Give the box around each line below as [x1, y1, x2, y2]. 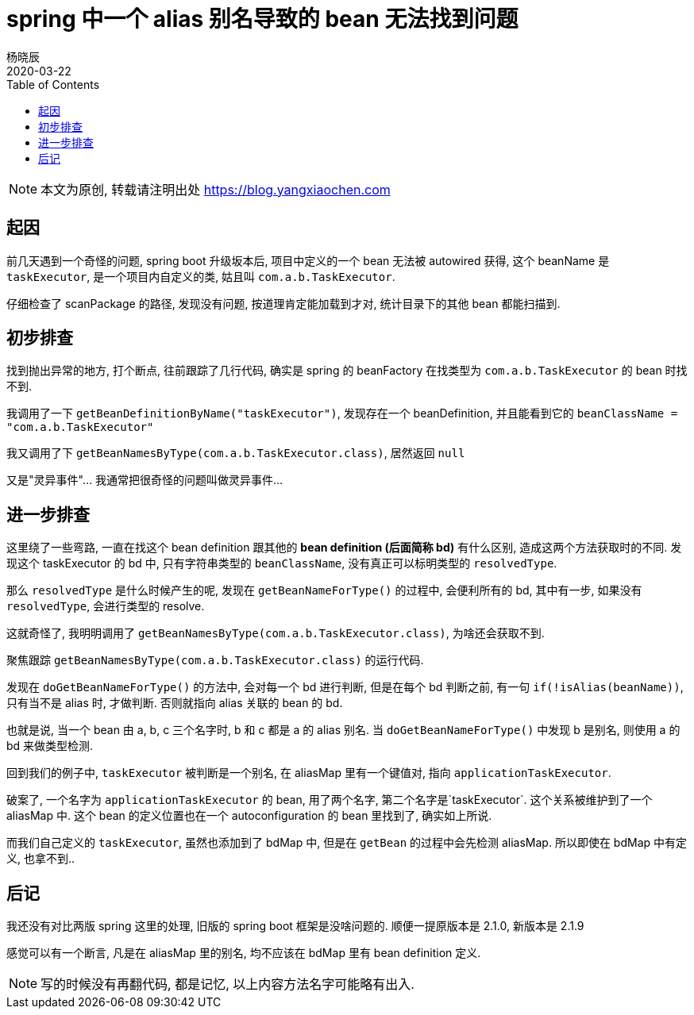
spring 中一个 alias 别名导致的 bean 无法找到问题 [6, 6, 519, 33]
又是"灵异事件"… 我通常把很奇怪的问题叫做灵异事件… [6, 473, 283, 487]
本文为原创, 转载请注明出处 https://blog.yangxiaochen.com [40, 181, 391, 198]
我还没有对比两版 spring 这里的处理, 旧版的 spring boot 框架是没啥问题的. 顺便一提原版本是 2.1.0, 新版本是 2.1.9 [6, 919, 584, 933]
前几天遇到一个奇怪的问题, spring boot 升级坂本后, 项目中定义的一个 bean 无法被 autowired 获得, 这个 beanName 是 [6, 253, 610, 267]
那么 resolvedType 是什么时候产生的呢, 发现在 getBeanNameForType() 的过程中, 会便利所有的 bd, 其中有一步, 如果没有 [6, 583, 642, 598]
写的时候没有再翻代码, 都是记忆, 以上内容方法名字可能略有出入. [40, 976, 414, 993]
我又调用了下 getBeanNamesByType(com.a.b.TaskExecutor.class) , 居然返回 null [6, 446, 465, 460]
